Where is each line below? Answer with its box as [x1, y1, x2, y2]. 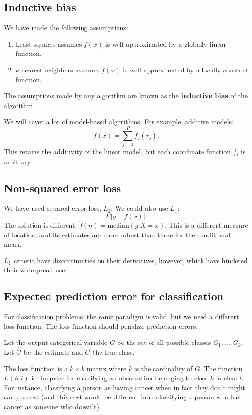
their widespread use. [4, 265, 67, 275]
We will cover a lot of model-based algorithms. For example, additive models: [4, 116, 234, 126]
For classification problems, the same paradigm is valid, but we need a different [4, 311, 240, 322]
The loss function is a [4, 363, 68, 373]
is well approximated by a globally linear [105, 38, 226, 49]
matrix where [86, 363, 127, 373]
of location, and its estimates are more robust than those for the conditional [4, 229, 231, 239]
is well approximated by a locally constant [123, 64, 249, 74]
